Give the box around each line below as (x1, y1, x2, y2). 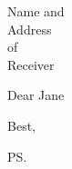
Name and (7, 2, 65, 20)
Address (7, 19, 52, 38)
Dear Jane (7, 85, 65, 104)
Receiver (7, 55, 55, 74)
